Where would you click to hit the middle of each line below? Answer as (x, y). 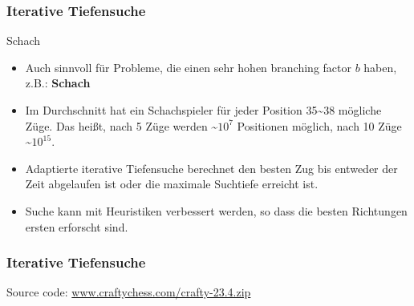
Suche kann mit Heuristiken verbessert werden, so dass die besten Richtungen (216, 210)
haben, (380, 67)
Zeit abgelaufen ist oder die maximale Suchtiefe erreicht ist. (172, 184)
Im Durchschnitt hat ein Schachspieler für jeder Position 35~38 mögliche (203, 110)
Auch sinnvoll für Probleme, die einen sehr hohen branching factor (188, 67)
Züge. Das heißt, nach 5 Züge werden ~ (122, 125)
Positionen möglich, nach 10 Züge (319, 125)
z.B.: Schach (58, 83)
